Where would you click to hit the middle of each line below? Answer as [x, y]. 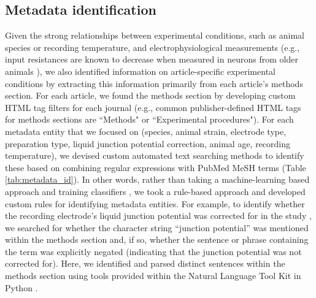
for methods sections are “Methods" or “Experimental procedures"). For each [149, 119]
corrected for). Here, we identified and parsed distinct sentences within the [145, 263]
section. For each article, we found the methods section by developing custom [150, 95]
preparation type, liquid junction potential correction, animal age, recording [148, 143]
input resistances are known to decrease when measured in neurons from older [152, 59]
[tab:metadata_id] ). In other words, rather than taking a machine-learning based [157, 179]
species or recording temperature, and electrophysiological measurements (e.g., [152, 47]
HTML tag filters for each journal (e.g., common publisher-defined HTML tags [153, 107]
